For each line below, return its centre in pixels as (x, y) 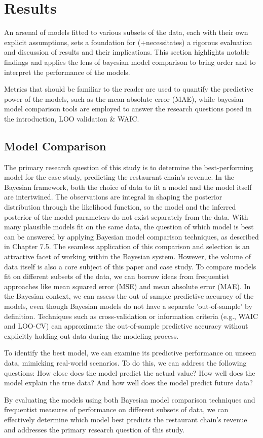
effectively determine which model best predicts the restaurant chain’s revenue (126, 419)
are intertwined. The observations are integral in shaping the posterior (113, 197)
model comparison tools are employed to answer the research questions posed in (128, 109)
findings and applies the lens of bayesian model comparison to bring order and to (130, 62)
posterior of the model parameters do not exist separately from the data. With (126, 216)
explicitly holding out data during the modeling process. (91, 335)
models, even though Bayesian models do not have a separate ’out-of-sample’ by (128, 306)
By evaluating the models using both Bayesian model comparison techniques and (130, 399)
